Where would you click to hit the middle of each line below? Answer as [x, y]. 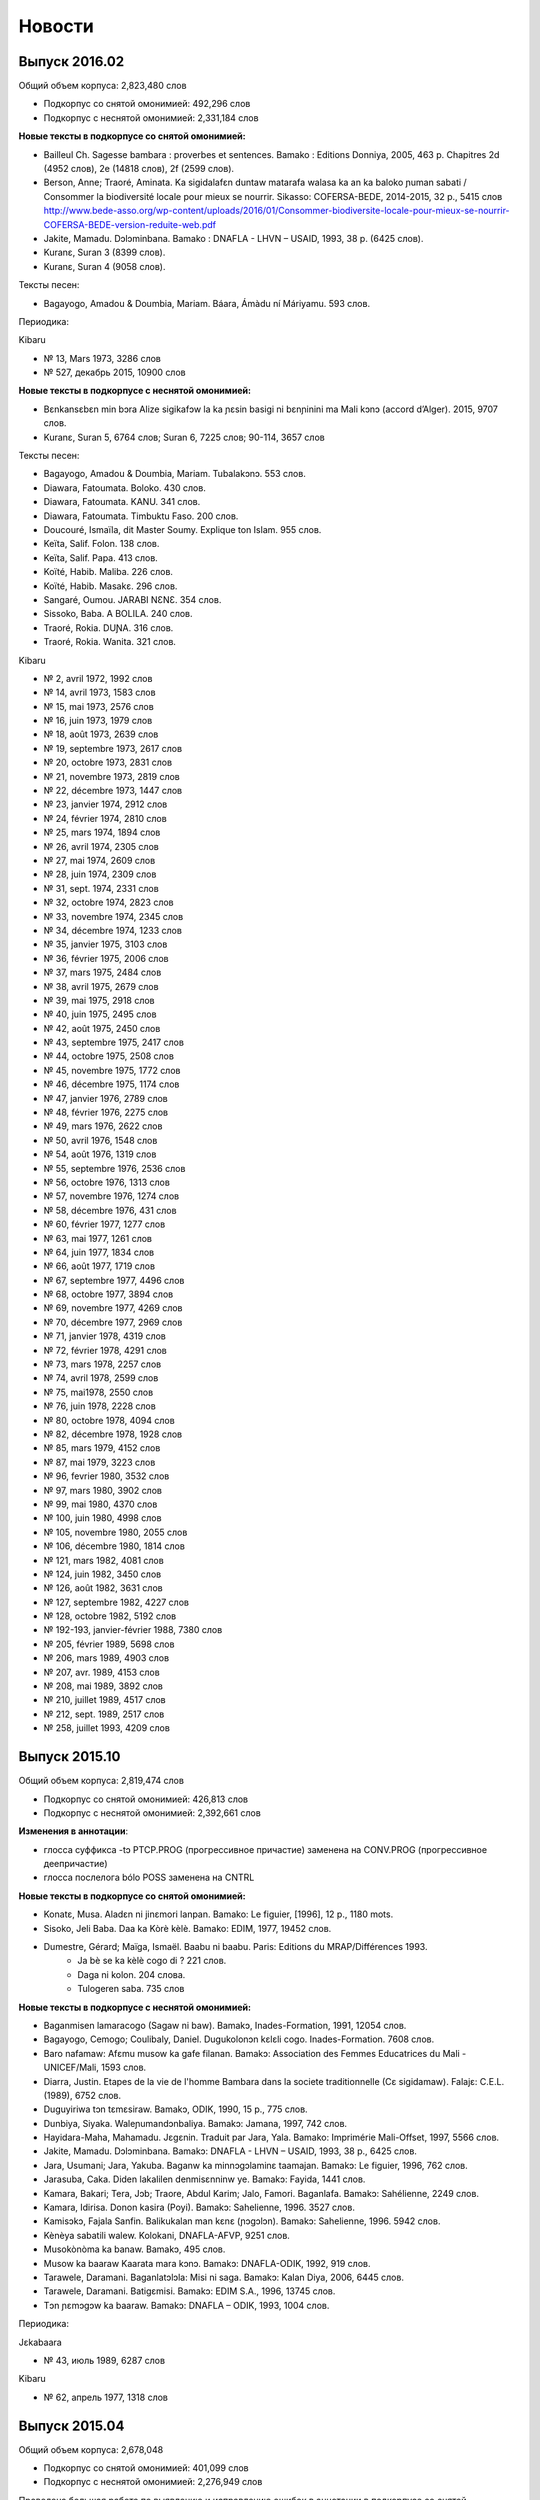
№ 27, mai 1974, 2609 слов [99, 860]
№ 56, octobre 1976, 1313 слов [106, 1182]
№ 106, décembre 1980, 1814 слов [114, 1546]
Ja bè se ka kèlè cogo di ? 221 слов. [152, 1961]
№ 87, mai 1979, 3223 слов [99, 1462]
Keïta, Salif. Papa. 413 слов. [101, 557]
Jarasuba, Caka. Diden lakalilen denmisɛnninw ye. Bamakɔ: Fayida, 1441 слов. [204, 2179]
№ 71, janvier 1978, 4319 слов [105, 1336]
